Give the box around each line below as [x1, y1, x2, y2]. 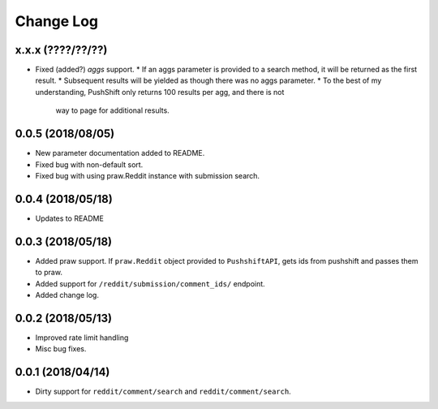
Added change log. [35, 290, 99, 299]
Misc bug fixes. [35, 344, 87, 354]
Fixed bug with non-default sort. [35, 159, 144, 170]
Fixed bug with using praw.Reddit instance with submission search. [35, 170, 260, 180]
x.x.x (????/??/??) [15, 43, 108, 57]
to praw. [35, 268, 62, 278]
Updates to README [35, 213, 105, 223]
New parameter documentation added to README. [35, 149, 205, 158]
